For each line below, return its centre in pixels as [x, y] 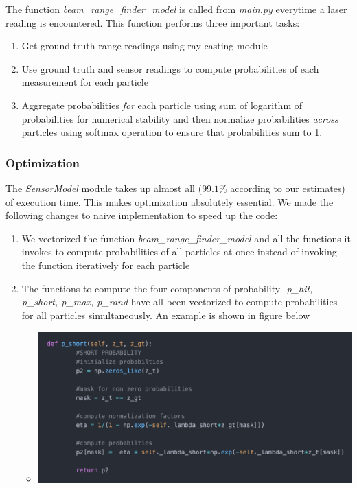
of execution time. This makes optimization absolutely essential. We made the [170, 201]
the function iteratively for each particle [106, 265]
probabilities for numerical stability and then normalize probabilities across [180, 118]
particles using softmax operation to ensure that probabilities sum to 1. [172, 132]
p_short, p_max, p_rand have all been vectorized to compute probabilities [180, 302]
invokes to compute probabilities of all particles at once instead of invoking [179, 252]
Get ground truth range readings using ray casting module [145, 46]
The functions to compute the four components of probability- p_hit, [167, 288]
